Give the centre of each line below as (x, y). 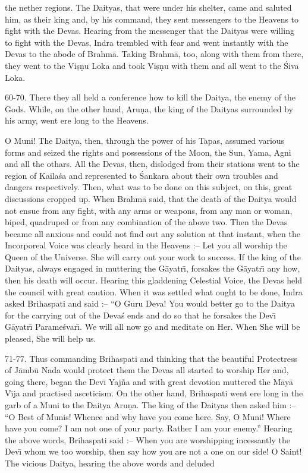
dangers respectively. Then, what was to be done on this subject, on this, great (149, 187)
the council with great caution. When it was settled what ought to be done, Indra (154, 291)
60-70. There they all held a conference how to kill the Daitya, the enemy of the (150, 97)
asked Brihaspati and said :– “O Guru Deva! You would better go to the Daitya (150, 303)
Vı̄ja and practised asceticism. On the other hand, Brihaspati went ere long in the (154, 393)
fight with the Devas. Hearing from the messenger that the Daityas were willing (150, 31)
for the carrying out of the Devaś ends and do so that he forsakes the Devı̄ (140, 315)
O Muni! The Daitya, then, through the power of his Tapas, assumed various (145, 140)
